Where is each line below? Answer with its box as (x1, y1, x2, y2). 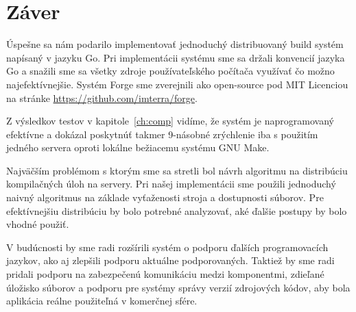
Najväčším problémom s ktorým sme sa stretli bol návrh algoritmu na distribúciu (6, 163, 348, 177)
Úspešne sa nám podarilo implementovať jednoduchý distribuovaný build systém (6, 37, 344, 51)
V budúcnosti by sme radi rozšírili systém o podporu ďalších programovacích (6, 239, 329, 254)
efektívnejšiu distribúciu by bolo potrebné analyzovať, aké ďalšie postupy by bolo (6, 203, 347, 218)
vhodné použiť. (6, 217, 69, 231)
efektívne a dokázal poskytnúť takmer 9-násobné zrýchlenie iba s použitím (6, 127, 318, 141)
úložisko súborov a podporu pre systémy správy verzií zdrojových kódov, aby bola (6, 280, 351, 294)
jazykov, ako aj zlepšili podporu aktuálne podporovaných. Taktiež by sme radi (6, 253, 335, 268)
